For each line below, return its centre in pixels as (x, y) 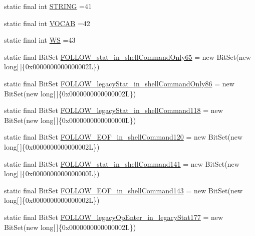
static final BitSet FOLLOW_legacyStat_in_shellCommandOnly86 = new (119, 83)
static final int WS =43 (40, 40)
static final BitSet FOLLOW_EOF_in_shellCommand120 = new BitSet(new (123, 137)
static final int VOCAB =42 (47, 23)
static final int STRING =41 (48, 6)
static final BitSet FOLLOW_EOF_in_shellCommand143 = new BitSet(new (123, 190)
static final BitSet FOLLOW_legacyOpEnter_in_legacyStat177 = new (114, 217)
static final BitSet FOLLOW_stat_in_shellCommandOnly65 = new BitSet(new (127, 56)
